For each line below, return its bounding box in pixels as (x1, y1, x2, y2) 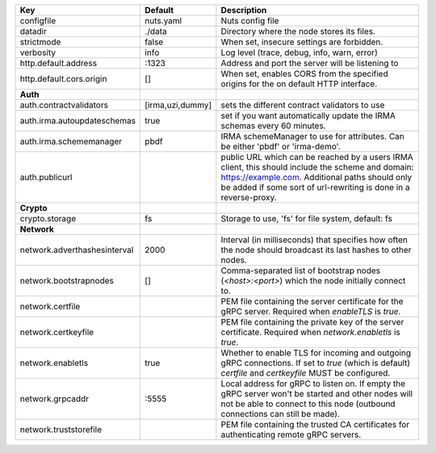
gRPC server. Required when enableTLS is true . (220, 306, 401, 317)
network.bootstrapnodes (19, 275, 115, 286)
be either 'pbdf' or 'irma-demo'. (220, 141, 341, 152)
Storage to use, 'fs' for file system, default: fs (220, 213, 393, 224)
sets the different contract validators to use (220, 99, 385, 111)
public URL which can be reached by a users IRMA (220, 152, 413, 162)
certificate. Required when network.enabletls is (220, 327, 401, 338)
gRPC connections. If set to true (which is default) (220, 358, 411, 368)
